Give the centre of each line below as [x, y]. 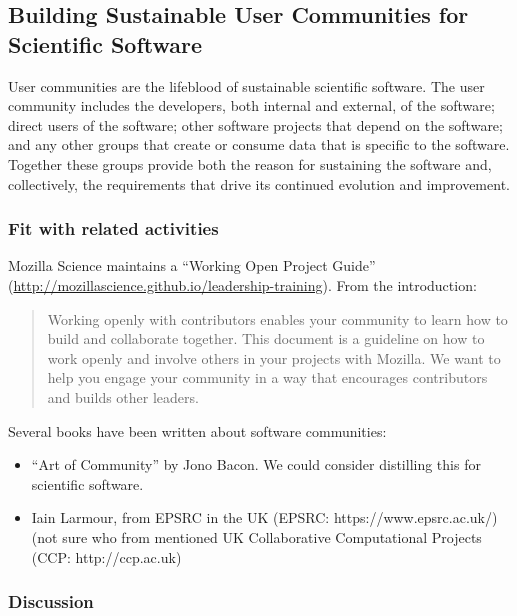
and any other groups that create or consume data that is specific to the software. [259, 144]
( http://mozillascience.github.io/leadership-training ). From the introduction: [242, 284]
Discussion [51, 601]
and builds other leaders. [123, 396]
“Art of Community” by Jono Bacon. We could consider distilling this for [256, 464]
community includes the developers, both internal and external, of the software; [251, 105]
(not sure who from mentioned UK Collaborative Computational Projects [256, 536]
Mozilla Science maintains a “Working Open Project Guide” [192, 265]
